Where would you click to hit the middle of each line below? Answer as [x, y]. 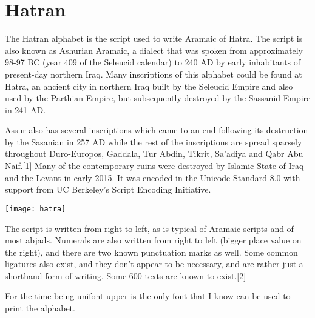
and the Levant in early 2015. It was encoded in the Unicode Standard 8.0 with [153, 177]
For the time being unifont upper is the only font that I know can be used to [148, 296]
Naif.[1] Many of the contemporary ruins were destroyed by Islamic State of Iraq [154, 166]
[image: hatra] [36, 209]
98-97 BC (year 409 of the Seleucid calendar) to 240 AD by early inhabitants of [153, 62]
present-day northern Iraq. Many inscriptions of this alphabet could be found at [154, 74]
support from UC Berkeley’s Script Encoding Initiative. [108, 189]
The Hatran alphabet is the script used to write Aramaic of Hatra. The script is [154, 38]
